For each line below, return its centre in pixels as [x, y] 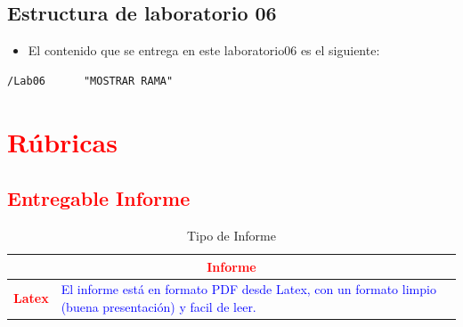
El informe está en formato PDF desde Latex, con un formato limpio [248, 289]
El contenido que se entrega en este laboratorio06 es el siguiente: [204, 50]
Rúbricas [62, 141]
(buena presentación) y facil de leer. [158, 307]
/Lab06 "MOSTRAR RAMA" [90, 81]
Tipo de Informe [231, 235]
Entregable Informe [99, 198]
